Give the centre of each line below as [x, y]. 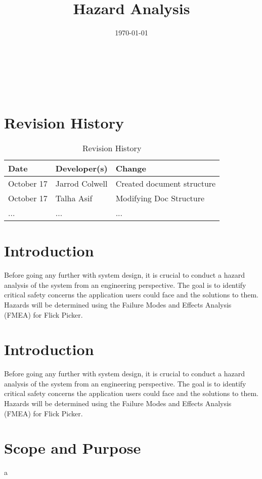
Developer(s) [81, 168]
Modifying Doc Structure [160, 198]
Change [131, 168]
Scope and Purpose [73, 448]
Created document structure [166, 184]
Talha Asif [74, 198]
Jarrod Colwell [81, 184]
